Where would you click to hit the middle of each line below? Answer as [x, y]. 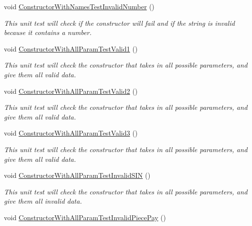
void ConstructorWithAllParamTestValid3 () [71, 133]
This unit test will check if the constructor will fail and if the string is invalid [119, 23]
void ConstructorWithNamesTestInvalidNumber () [79, 6]
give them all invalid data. [43, 201]
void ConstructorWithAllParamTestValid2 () [71, 91]
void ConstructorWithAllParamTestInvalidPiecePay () [85, 217]
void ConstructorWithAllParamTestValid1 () [71, 48]
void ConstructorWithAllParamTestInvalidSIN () [77, 175]
